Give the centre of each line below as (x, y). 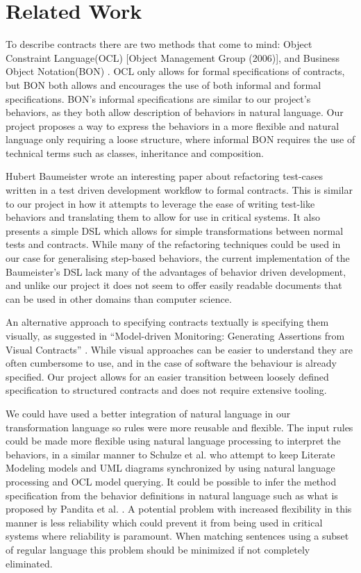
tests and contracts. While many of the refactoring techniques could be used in (173, 244)
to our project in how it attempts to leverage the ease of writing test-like (160, 203)
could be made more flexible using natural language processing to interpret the (173, 441)
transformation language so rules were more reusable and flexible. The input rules (179, 427)
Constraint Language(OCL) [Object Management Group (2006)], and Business (173, 57)
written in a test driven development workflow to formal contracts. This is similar (179, 190)
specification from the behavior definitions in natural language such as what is (172, 495)
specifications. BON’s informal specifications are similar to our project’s (158, 98)
